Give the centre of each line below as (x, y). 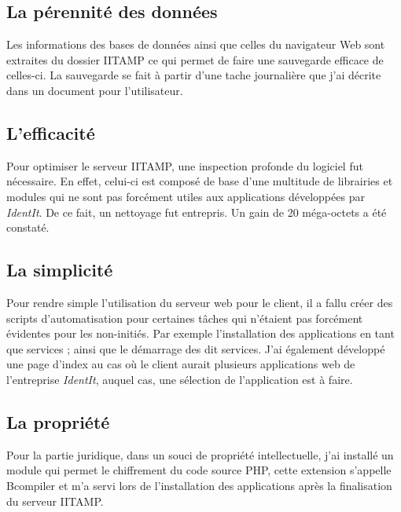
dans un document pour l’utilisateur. (95, 90)
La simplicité (60, 270)
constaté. (28, 227)
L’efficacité (51, 132)
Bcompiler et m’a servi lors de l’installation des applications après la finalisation (199, 485)
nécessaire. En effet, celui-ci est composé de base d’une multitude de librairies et (200, 181)
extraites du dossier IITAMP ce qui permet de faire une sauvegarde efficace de (195, 59)
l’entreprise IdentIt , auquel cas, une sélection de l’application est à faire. (180, 379)
